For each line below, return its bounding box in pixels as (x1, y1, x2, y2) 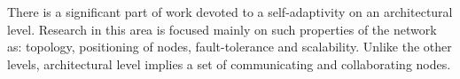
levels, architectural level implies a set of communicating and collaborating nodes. (7, 54, 451, 73)
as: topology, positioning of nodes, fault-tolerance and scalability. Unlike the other (7, 37, 452, 56)
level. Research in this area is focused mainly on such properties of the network (7, 20, 437, 38)
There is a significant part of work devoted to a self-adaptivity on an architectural (7, 3, 453, 20)
